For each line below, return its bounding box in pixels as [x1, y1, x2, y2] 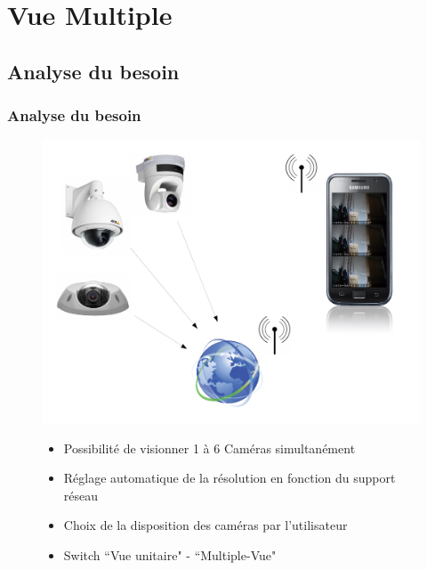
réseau [63, 485, 99, 504]
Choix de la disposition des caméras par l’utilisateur [63, 516, 348, 534]
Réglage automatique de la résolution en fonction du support [63, 468, 396, 487]
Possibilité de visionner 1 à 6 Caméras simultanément [63, 438, 356, 457]
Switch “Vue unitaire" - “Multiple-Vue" [63, 545, 277, 564]
